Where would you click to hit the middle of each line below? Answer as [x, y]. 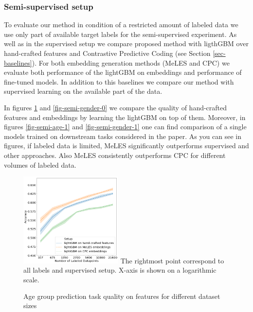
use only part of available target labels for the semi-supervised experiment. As [120, 34]
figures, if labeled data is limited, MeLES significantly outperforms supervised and [126, 146]
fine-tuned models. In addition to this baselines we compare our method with [119, 81]
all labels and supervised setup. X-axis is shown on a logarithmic [120, 270]
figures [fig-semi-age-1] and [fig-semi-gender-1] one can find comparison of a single [125, 127]
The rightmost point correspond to [172, 260]
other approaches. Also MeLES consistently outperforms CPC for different [115, 155]
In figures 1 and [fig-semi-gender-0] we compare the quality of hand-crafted [116, 107]
